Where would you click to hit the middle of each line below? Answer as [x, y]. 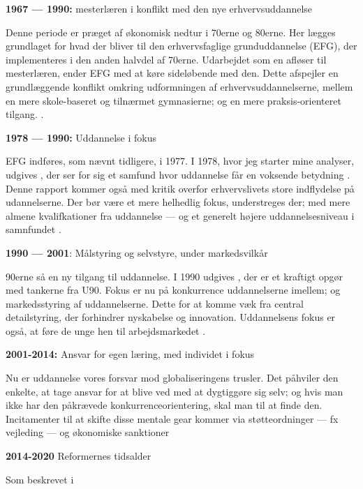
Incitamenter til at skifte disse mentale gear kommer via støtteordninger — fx [172, 418]
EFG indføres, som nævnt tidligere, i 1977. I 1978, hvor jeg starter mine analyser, [180, 161]
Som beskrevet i [40, 479]
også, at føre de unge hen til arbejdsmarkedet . [106, 330]
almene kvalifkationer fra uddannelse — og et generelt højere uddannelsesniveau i [180, 215]
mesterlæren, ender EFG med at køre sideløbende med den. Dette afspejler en [172, 73]
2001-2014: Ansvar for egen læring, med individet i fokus [130, 354]
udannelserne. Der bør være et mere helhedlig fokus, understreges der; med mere [178, 202]
